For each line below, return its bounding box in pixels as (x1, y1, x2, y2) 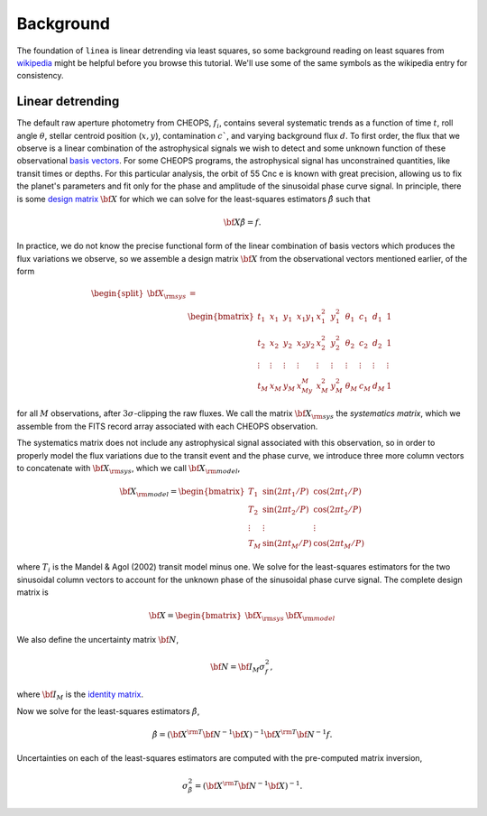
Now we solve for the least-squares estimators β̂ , (16, 705, 200, 717)
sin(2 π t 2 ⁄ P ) (262, 504, 309, 516)
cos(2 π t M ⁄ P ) (313, 538, 365, 551)
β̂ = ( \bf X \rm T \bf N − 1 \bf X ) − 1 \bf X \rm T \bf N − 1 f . (152, 728, 333, 739)
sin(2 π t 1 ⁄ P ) (262, 487, 309, 498)
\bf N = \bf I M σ (210, 662, 266, 674)
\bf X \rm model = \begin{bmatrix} (119, 487, 245, 498)
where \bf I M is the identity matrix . (16, 689, 144, 702)
